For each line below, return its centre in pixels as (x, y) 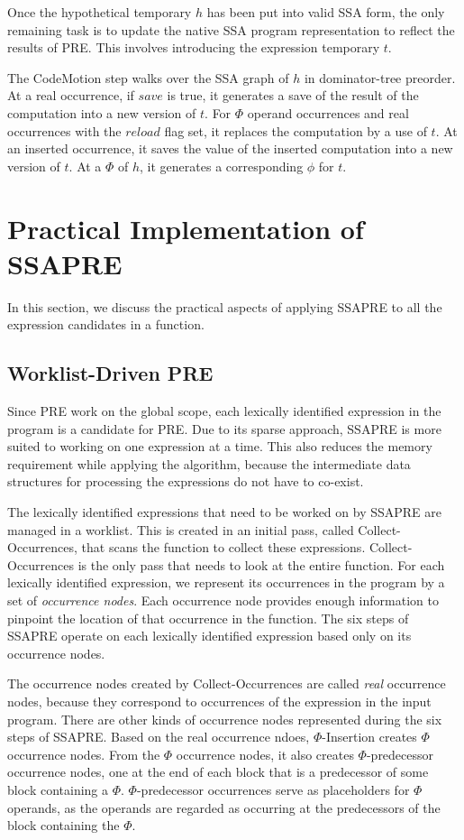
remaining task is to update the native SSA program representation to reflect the (231, 29)
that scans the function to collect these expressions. (223, 547)
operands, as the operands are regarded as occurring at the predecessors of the (224, 807)
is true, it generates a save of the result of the (293, 95)
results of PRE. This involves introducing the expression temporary (194, 47)
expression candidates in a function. (106, 324)
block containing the (64, 825)
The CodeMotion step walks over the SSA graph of (148, 77)
